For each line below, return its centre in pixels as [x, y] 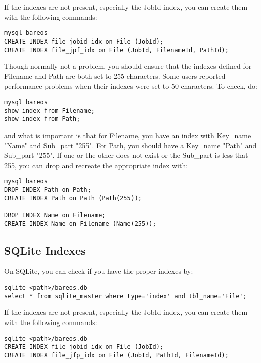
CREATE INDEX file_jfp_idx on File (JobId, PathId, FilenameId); [116, 355]
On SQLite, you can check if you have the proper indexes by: [99, 271]
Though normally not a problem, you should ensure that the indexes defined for [128, 66]
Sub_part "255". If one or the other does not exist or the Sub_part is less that [126, 155]
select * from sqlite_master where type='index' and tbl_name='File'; [125, 296]
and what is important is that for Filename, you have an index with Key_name [128, 135]
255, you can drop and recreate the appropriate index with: [96, 165]
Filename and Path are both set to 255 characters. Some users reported [115, 76]
